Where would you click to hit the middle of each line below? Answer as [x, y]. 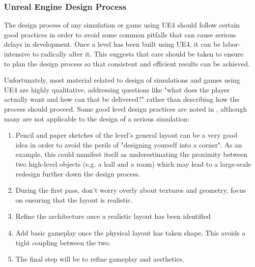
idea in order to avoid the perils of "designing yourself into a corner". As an [129, 144]
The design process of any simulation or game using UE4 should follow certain [122, 25]
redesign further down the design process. [78, 173]
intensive [17, 54]
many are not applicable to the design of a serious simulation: [97, 118]
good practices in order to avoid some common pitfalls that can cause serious [120, 34]
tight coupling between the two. [63, 242]
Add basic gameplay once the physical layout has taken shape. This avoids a [130, 232]
